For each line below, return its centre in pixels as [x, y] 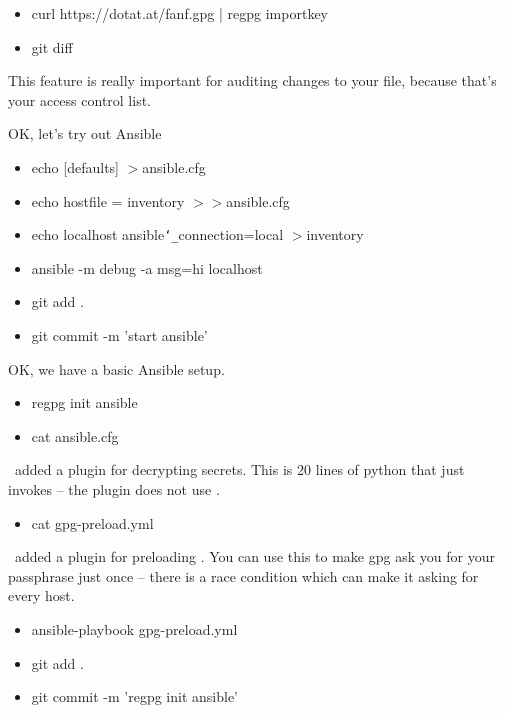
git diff [52, 46]
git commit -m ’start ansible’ [119, 335]
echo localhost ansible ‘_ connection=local [157, 234]
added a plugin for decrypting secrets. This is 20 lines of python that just [239, 469]
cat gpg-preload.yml [92, 522]
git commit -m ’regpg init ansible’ [135, 696]
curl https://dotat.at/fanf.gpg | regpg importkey [179, 13]
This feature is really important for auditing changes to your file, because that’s [252, 80]
